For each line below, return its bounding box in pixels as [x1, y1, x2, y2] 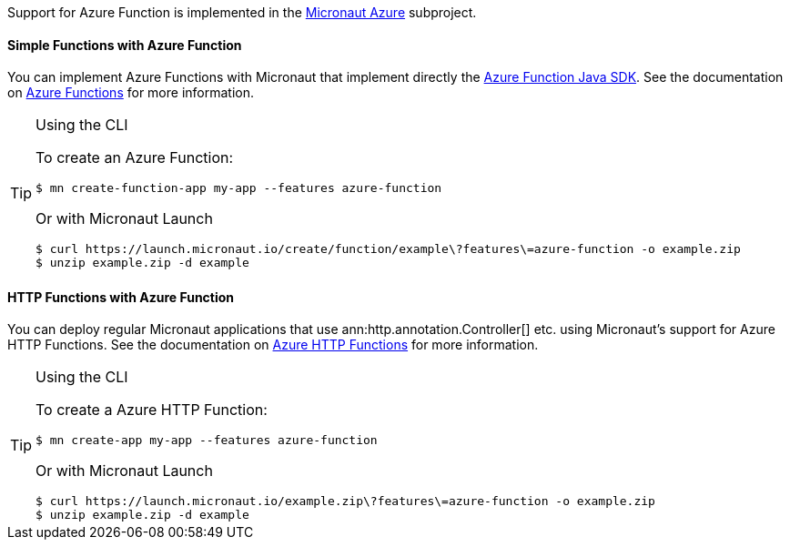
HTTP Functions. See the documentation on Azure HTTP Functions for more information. [7, 337, 539, 353]
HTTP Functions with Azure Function [7, 289, 235, 305]
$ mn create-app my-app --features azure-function [35, 433, 378, 448]
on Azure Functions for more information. [7, 85, 255, 101]
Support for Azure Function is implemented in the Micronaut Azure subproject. [7, 5, 477, 20]
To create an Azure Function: [35, 148, 234, 167]
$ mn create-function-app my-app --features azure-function [35, 181, 442, 196]
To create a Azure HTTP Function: [35, 400, 268, 420]
